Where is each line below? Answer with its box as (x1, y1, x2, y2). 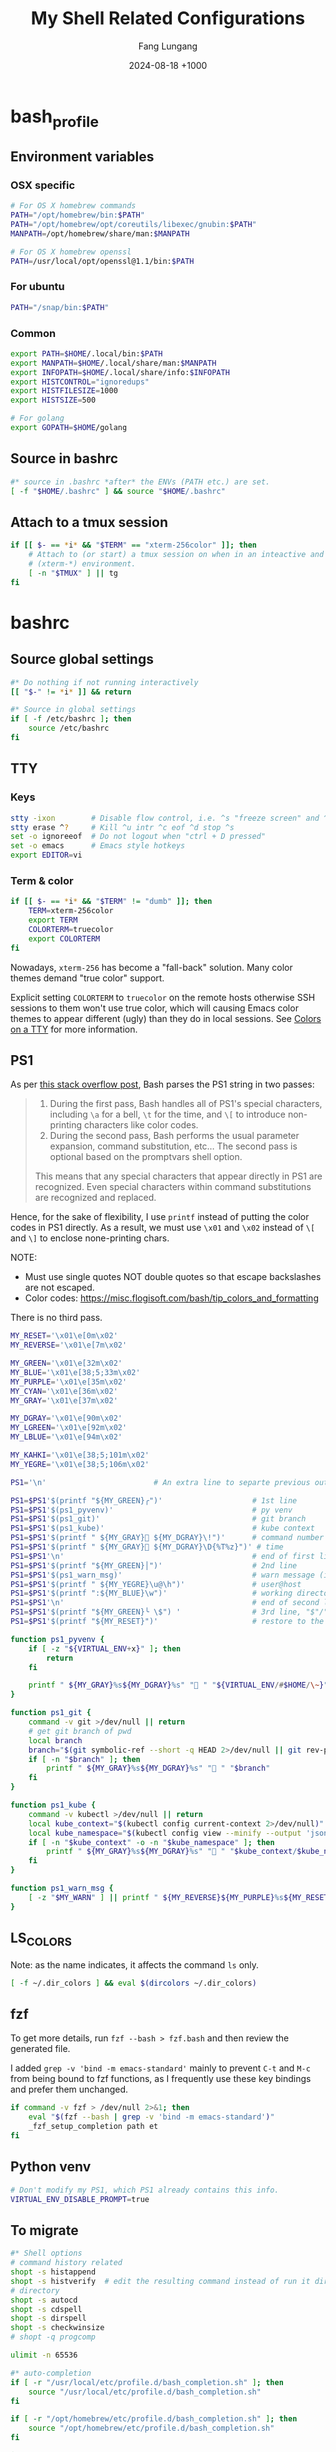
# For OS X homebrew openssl (10, 247, 132, 257)
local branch (28, 1735, 83, 1746)
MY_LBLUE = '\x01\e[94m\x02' (10, 1432, 123, 1442)
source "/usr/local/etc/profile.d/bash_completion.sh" (28, 2387, 262, 2397)
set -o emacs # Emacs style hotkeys (10, 841, 186, 851)
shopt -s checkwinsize (10, 2323, 105, 2333)
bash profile (10, 105, 100, 131)
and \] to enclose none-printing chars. (10, 1232, 170, 1244)
